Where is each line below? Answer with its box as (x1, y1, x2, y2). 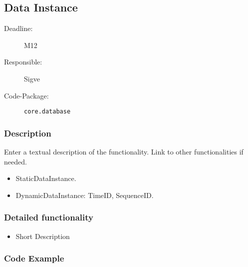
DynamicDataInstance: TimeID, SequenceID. (15, 189, 154, 200)
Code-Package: (4, 90, 49, 100)
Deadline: (4, 23, 33, 33)
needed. (4, 156, 27, 166)
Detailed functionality (4, 211, 93, 223)
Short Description (15, 230, 70, 241)
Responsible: (4, 56, 42, 67)
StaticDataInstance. (15, 173, 76, 183)
